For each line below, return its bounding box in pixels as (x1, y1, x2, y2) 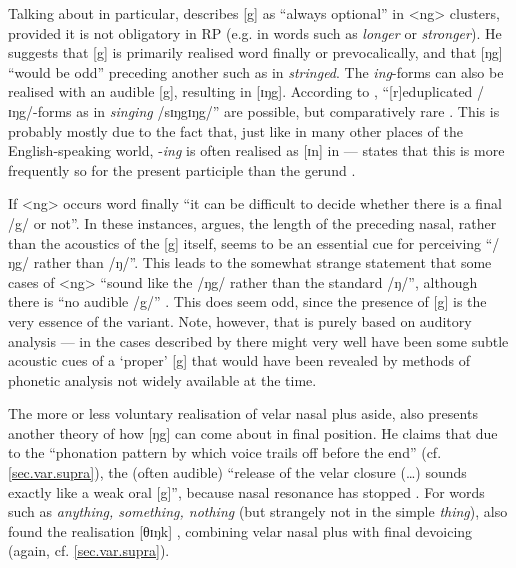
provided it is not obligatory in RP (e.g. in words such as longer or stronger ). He (8, 22, 502, 43)
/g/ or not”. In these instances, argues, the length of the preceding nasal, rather (8, 212, 497, 233)
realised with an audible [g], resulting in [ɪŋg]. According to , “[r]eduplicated (8, 81, 473, 102)
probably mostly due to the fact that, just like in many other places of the (8, 120, 463, 141)
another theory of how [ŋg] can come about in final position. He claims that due (8, 422, 498, 443)
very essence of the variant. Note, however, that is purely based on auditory (8, 310, 472, 331)
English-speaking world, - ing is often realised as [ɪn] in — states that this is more (8, 140, 505, 161)
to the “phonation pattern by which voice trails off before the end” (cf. (8, 442, 442, 463)
